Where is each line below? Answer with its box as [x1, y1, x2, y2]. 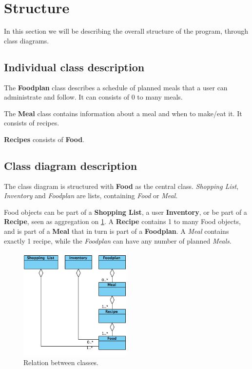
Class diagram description [4, 158, 137, 173]
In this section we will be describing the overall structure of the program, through [4, 26, 249, 36]
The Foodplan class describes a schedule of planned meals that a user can [4, 82, 228, 92]
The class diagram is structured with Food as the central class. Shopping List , [4, 181, 239, 191]
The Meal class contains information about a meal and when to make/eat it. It [4, 108, 242, 118]
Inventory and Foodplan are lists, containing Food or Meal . [4, 190, 178, 201]
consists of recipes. [4, 118, 59, 128]
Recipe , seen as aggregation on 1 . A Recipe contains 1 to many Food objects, [4, 216, 241, 226]
